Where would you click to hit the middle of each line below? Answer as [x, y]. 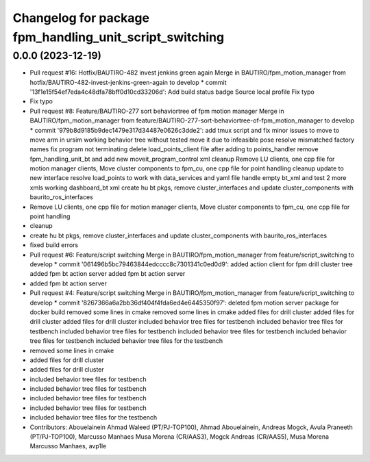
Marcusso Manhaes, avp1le [68, 446]
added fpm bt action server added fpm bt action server [108, 274]
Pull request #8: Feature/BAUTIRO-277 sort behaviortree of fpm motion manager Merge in [157, 111]
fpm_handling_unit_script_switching [119, 37]
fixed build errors [54, 245]
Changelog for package [81, 18]
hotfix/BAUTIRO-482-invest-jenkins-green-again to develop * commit [128, 82]
